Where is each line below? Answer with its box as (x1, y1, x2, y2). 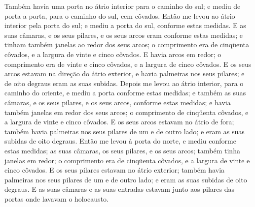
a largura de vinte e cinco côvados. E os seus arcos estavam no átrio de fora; (4, 117, 234, 127)
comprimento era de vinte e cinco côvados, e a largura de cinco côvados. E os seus (4, 59, 252, 69)
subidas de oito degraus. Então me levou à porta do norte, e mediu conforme (4, 136, 236, 146)
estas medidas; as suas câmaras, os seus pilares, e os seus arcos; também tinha (4, 145, 240, 155)
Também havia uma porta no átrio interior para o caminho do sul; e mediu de (4, 1, 241, 11)
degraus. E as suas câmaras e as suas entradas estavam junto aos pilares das (4, 184, 234, 194)
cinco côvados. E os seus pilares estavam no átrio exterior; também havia (4, 165, 225, 175)
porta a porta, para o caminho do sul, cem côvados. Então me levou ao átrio (4, 10, 235, 21)
